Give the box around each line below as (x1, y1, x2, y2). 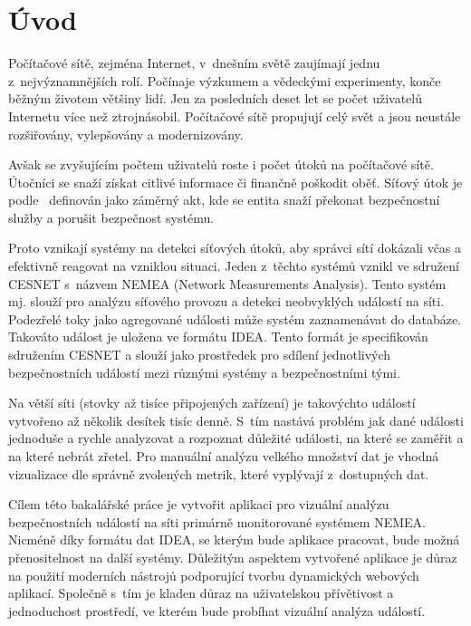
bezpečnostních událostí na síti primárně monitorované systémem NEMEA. (8, 512, 426, 531)
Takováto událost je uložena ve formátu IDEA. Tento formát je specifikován (8, 327, 428, 346)
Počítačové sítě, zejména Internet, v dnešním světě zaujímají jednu (8, 53, 380, 72)
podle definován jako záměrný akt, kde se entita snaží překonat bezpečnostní (8, 190, 440, 209)
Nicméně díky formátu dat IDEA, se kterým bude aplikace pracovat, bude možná (8, 530, 460, 549)
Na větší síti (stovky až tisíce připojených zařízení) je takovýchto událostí (8, 393, 416, 412)
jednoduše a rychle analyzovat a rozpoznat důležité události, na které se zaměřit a (8, 429, 464, 448)
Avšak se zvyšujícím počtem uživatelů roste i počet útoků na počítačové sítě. (8, 155, 434, 174)
